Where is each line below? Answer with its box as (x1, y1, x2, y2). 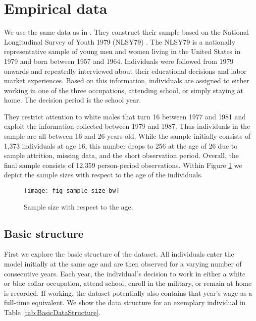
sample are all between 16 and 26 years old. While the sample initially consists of (4, 131, 251, 141)
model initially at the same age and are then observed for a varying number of (4, 259, 242, 269)
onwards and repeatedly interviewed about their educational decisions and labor (4, 65, 247, 76)
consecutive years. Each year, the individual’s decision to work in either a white (4, 268, 246, 278)
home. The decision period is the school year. (4, 95, 141, 105)
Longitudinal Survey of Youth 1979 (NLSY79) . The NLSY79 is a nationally (4, 36, 236, 47)
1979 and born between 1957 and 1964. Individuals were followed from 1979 (4, 55, 234, 66)
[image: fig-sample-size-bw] (24, 187, 120, 195)
